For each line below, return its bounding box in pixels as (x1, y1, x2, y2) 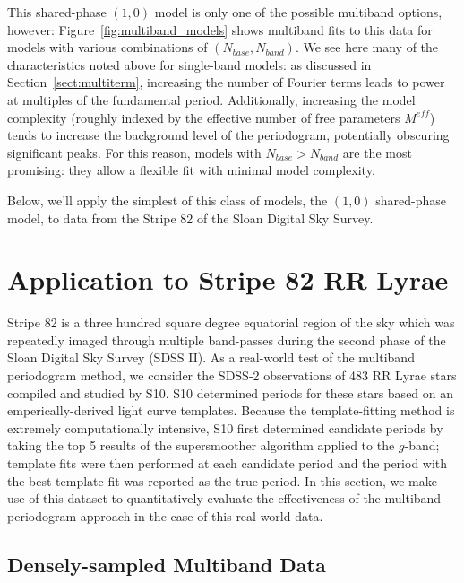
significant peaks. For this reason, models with (7, 143, 262, 161)
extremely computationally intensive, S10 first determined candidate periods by (7, 418, 443, 437)
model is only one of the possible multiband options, (154, 3, 443, 21)
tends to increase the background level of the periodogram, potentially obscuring (7, 126, 450, 144)
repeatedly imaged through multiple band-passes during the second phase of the (7, 330, 446, 349)
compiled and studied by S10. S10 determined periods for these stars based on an (7, 383, 454, 402)
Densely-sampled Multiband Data (7, 550, 326, 578)
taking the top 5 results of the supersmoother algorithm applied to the (7, 436, 395, 455)
